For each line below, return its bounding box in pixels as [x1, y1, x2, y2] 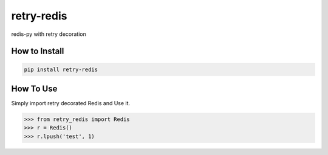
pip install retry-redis [24, 66, 98, 73]
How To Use [11, 83, 58, 94]
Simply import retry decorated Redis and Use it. [11, 100, 131, 107]
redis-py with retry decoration [11, 30, 86, 38]
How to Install [11, 46, 64, 57]
